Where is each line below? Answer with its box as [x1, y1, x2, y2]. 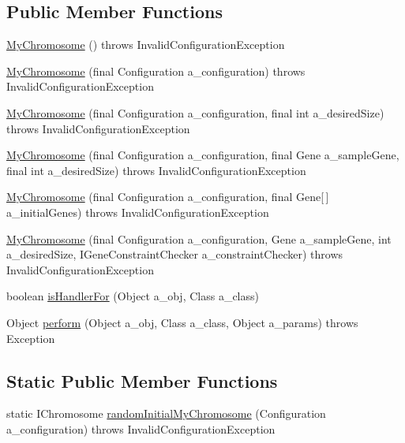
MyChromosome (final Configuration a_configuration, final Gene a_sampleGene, [6, 147, 399, 163]
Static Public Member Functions [6, 368, 278, 393]
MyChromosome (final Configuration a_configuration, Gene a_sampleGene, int [6, 230, 392, 247]
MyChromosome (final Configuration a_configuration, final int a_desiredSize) [6, 104, 384, 121]
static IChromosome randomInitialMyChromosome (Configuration [6, 405, 326, 422]
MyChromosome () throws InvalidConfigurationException [6, 36, 285, 53]
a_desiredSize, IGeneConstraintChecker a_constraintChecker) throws [6, 246, 343, 262]
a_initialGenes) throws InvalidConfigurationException [6, 203, 269, 220]
